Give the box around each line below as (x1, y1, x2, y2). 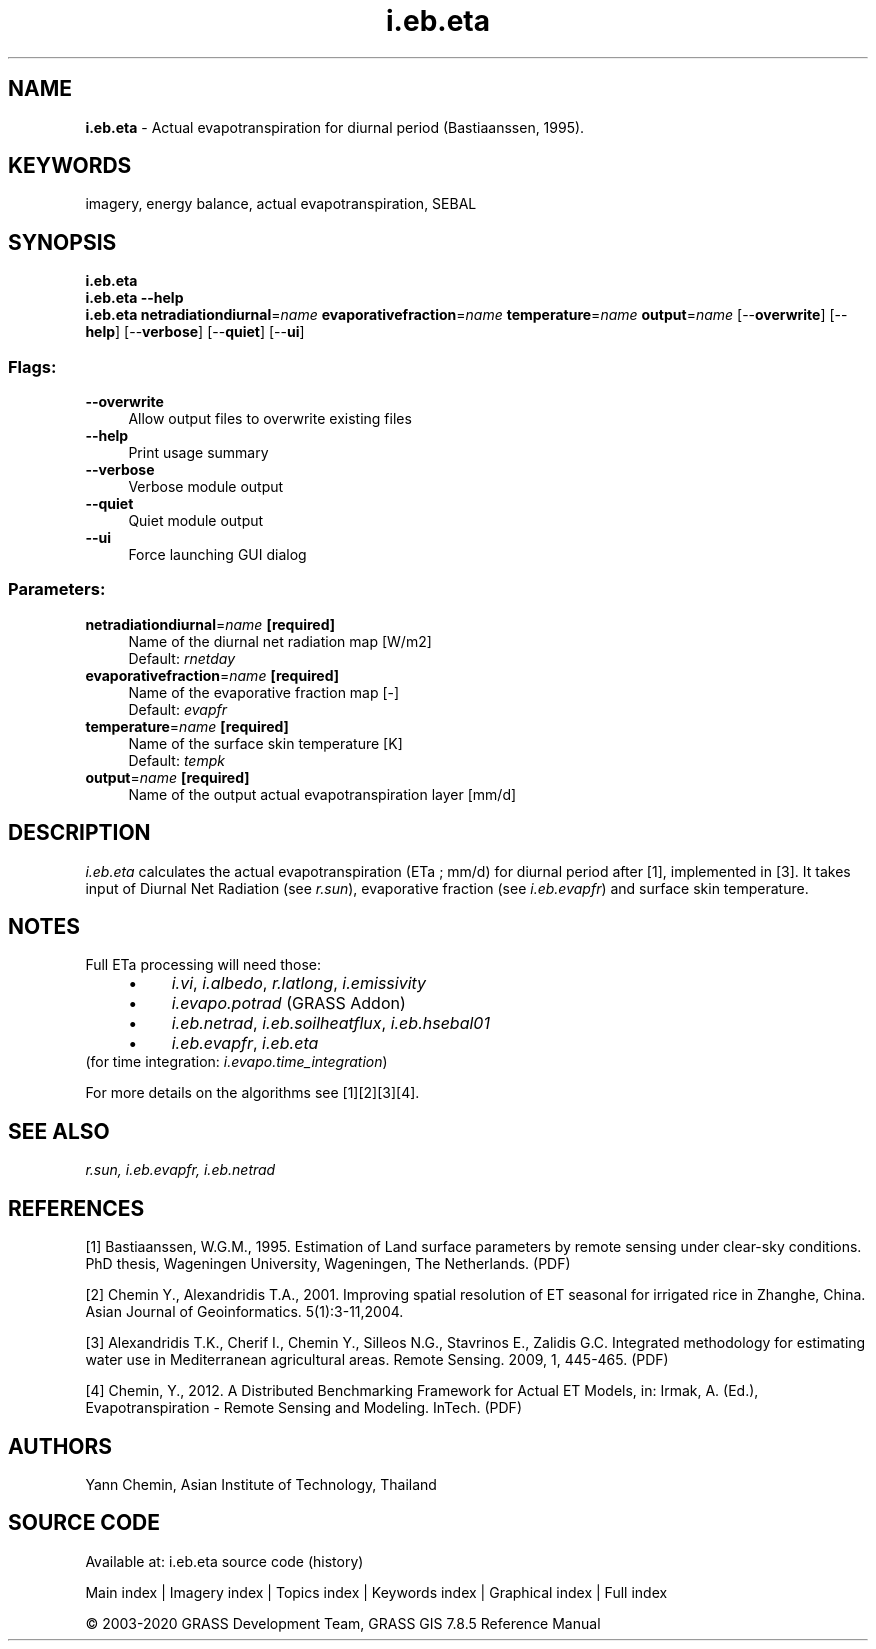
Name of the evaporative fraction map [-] (128, 683, 400, 701)
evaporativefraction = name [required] (85, 666, 340, 684)
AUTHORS (8, 1433, 113, 1459)
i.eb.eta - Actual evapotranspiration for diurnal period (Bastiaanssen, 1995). (85, 118, 585, 136)
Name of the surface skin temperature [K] (128, 734, 403, 752)
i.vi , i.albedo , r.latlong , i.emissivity (171, 973, 427, 994)
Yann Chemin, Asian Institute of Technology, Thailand (85, 1476, 437, 1493)
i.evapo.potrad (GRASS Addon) (171, 993, 406, 1014)
